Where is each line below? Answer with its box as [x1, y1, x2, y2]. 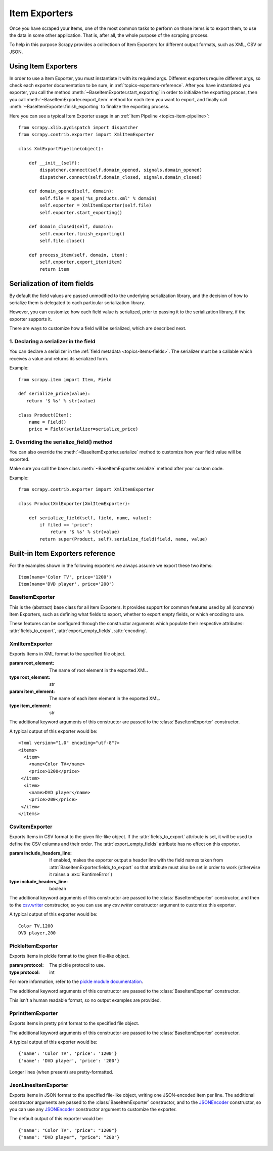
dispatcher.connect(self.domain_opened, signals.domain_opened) [39, 167, 202, 173]
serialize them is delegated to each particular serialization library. [9, 300, 145, 306]
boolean [49, 885, 67, 891]
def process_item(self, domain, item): [28, 252, 128, 258]
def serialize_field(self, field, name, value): [28, 515, 152, 521]
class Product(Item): [18, 412, 72, 418]
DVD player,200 [18, 930, 56, 936]
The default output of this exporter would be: [9, 1116, 103, 1122]
